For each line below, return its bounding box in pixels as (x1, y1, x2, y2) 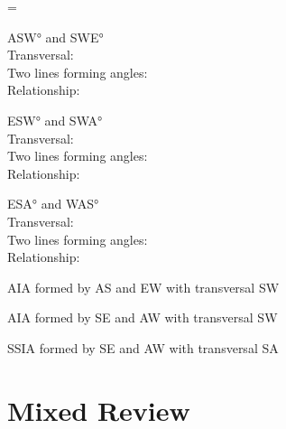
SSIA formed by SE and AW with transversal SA (7, 338, 279, 357)
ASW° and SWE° (7, 27, 104, 46)
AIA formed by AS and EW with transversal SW (7, 277, 280, 296)
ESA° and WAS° (7, 194, 99, 213)
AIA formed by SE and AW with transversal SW (7, 308, 278, 327)
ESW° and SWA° (7, 110, 103, 129)
